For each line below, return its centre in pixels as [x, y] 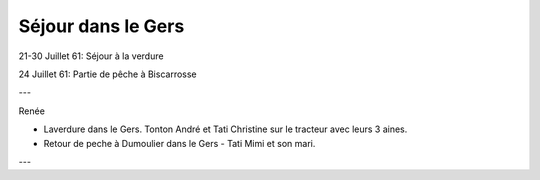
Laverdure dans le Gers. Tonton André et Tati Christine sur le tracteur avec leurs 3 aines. [225, 129]
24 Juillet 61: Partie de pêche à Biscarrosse [107, 74]
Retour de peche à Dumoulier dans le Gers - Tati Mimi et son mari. [179, 143]
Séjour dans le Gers [101, 26]
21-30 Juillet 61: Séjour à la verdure [91, 56]
